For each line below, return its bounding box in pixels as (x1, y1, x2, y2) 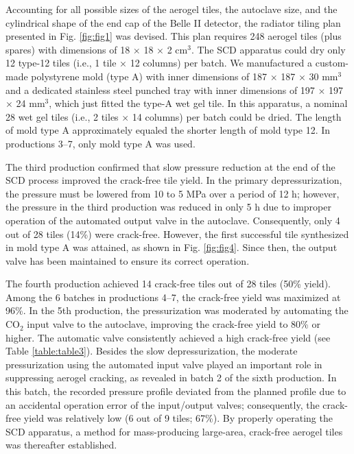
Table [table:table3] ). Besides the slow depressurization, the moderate (5, 344, 298, 358)
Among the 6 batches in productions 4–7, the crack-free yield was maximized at (5, 289, 341, 304)
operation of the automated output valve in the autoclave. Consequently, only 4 (5, 213, 340, 227)
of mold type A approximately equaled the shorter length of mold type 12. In (5, 123, 331, 137)
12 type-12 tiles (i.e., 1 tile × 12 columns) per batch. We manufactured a (5, 56, 313, 70)
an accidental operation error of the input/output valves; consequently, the (5, 397, 320, 411)
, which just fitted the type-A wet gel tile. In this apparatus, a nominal (49, 96, 348, 110)
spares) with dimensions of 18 (5, 42, 130, 56)
